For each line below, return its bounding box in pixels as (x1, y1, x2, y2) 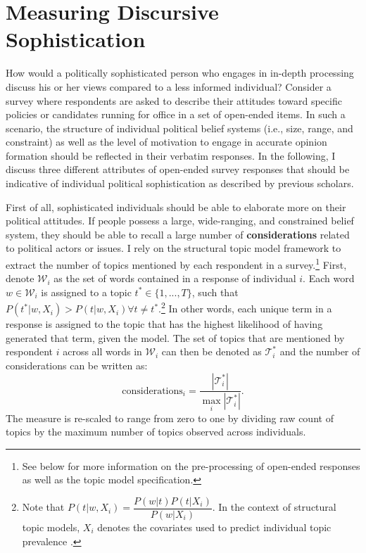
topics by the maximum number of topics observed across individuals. (6, 424, 306, 439)
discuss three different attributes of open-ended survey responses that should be (6, 162, 350, 177)
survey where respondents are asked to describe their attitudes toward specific (6, 93, 342, 108)
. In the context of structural (212, 500, 336, 514)
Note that (22, 500, 65, 514)
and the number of (279, 344, 360, 359)
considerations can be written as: (6, 357, 148, 372)
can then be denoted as (161, 344, 262, 359)
